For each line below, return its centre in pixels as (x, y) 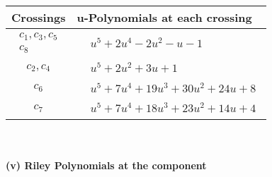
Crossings (39, 17)
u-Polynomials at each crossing (164, 17)
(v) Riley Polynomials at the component (106, 165)
